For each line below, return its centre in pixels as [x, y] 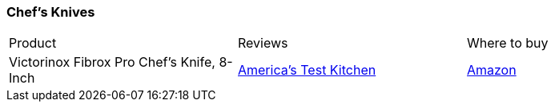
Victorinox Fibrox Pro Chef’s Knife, [112, 62]
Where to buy [507, 43]
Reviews [263, 43]
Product [33, 43]
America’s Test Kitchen [307, 70]
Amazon [491, 70]
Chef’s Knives [51, 12]
